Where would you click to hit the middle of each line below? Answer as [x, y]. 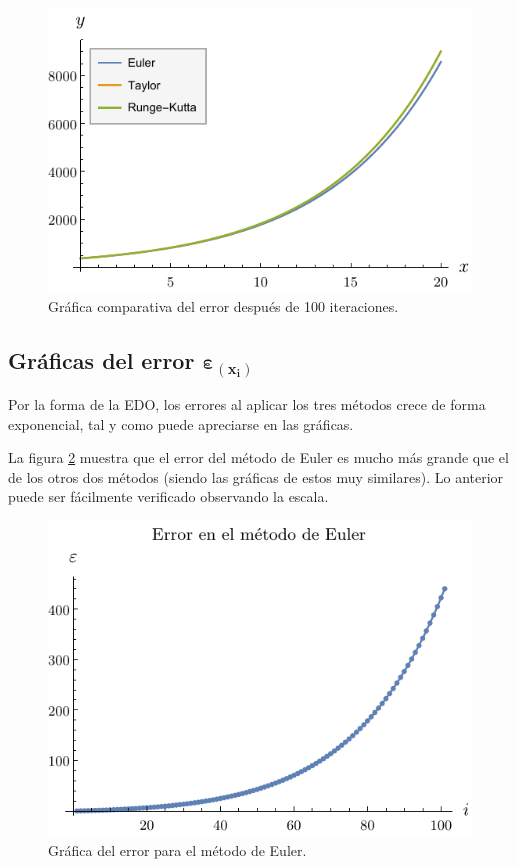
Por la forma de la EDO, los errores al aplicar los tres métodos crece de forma [247, 403]
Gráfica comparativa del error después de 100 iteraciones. [223, 305]
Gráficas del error [101, 359]
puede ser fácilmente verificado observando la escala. [168, 496]
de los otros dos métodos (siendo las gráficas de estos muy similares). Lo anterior [256, 476]
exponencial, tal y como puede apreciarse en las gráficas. [181, 423]
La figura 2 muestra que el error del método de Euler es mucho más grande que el [258, 457]
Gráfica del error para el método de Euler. [177, 849]
